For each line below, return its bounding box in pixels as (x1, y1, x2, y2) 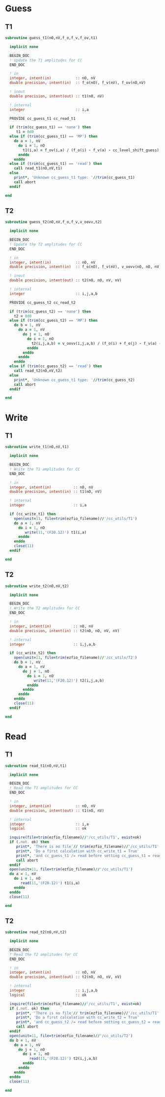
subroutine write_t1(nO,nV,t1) (5, 445, 69, 450)
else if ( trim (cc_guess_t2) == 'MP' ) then (9, 318, 98, 323)
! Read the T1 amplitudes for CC (9, 786, 78, 791)
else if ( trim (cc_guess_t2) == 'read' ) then (9, 364, 102, 369)
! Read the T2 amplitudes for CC (9, 952, 78, 957)
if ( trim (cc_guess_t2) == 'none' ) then (9, 309, 91, 314)
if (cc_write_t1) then (9, 511, 56, 517)
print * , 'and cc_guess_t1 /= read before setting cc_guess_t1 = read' (16, 853, 164, 858)
